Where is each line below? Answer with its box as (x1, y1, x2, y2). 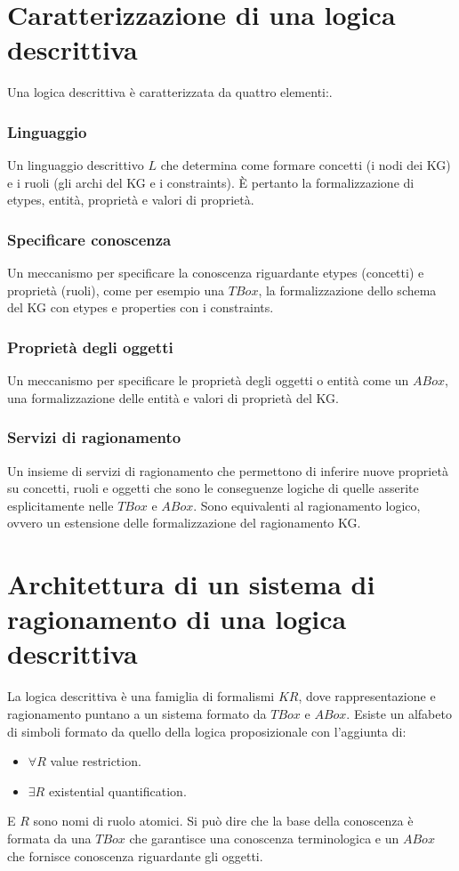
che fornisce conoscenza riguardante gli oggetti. (7, 846, 263, 865)
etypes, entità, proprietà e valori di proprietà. (7, 190, 254, 209)
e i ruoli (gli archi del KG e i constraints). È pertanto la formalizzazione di (7, 173, 415, 191)
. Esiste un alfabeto (346, 705, 452, 722)
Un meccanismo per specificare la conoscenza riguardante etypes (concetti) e (7, 263, 424, 282)
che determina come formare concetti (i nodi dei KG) (160, 156, 451, 174)
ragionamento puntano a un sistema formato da (7, 705, 267, 722)
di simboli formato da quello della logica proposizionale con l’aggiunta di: (7, 722, 407, 740)
